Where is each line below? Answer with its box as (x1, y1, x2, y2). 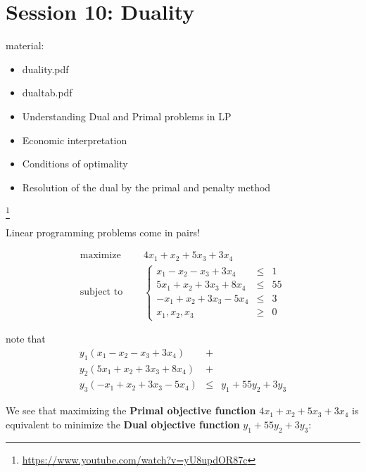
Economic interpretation (22, 132, 127, 147)
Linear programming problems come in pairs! (6, 224, 200, 239)
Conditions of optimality (22, 156, 128, 171)
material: (6, 38, 44, 53)
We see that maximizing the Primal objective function (6, 403, 256, 418)
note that (6, 331, 46, 346)
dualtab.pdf (22, 85, 72, 100)
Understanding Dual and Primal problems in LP (22, 108, 232, 123)
